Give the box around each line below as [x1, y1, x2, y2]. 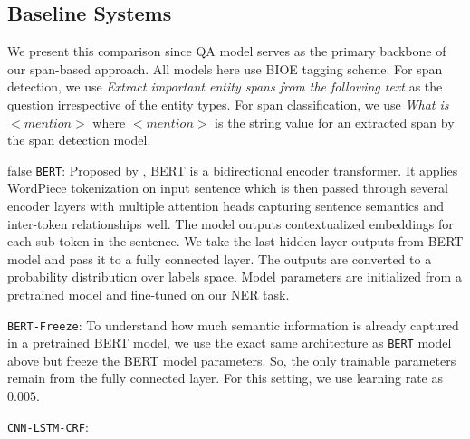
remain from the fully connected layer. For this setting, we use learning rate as [7, 368, 443, 387]
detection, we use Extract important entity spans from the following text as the [7, 77, 443, 96]
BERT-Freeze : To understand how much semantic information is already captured [7, 315, 459, 334]
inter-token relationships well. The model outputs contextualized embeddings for [7, 214, 454, 233]
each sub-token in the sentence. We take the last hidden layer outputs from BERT [7, 232, 464, 251]
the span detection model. [7, 130, 151, 149]
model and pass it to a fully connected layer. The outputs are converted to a [7, 249, 432, 268]
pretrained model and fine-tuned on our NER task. [7, 284, 290, 303]
